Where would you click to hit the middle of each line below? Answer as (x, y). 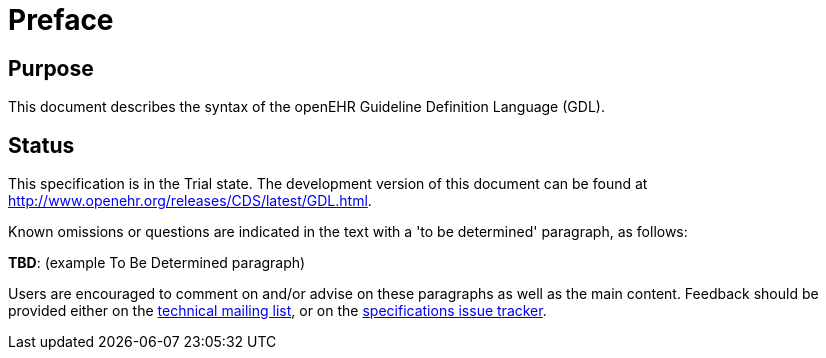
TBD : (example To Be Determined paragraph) (157, 263)
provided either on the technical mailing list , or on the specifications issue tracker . (277, 311)
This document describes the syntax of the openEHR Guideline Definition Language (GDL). (306, 107)
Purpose (51, 68)
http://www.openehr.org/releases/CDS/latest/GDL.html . (190, 201)
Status (41, 145)
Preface (61, 20)
